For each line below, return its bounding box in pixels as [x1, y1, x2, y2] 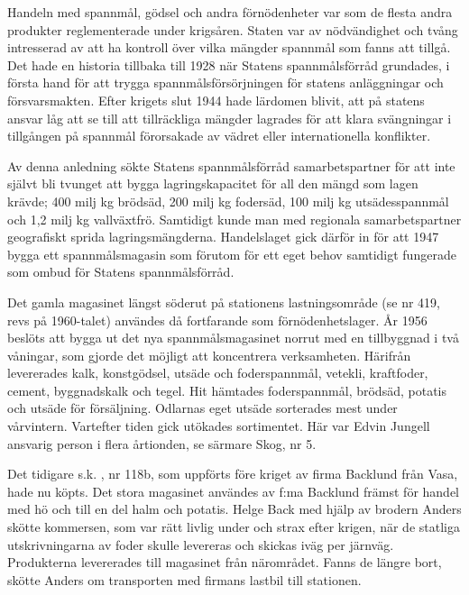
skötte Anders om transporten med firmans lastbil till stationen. [7, 570, 362, 589]
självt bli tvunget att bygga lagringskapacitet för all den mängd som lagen [7, 174, 418, 193]
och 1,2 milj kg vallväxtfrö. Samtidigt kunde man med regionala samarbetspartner [7, 209, 462, 228]
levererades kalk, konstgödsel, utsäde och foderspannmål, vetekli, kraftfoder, [7, 363, 428, 382]
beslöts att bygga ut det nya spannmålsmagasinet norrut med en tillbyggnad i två [7, 328, 459, 347]
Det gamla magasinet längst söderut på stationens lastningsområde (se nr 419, [7, 292, 441, 311]
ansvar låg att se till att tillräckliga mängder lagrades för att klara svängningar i [7, 108, 452, 127]
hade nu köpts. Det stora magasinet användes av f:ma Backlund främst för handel [7, 481, 460, 500]
